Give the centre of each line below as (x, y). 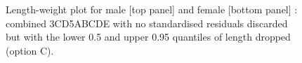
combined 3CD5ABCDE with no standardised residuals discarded (147, 23)
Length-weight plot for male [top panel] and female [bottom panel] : (152, 9)
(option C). (30, 50)
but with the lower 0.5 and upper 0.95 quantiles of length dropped (148, 37)
